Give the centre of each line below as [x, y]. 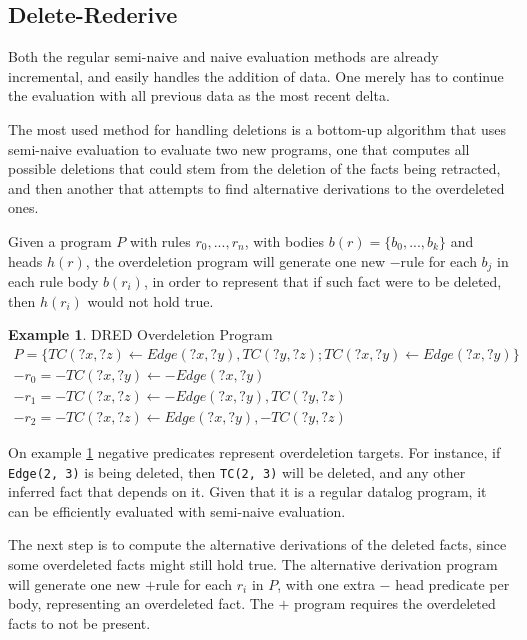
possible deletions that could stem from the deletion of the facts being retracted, [254, 168]
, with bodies [284, 240]
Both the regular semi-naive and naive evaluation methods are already [223, 56]
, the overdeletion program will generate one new [235, 260]
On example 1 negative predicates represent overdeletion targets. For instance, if [254, 451]
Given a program [60, 240]
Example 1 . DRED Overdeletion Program [140, 334]
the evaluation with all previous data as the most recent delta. [199, 95]
